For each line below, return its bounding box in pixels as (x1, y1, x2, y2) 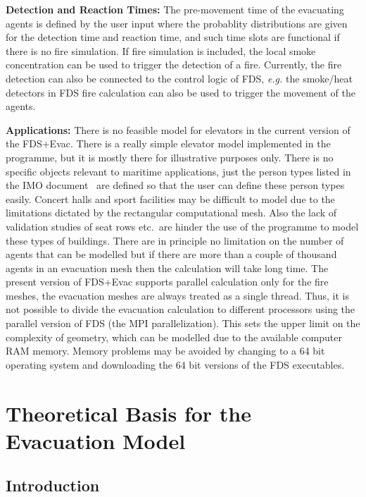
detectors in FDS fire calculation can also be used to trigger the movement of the (6, 85, 355, 99)
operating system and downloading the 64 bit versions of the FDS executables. (6, 357, 345, 372)
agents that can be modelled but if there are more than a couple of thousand (6, 247, 337, 262)
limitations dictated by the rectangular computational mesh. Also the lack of (6, 205, 337, 220)
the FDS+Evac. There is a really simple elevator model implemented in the (6, 136, 331, 151)
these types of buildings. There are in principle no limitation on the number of (6, 233, 344, 247)
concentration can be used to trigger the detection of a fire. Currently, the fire (6, 57, 342, 72)
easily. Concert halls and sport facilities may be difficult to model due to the (6, 191, 335, 206)
